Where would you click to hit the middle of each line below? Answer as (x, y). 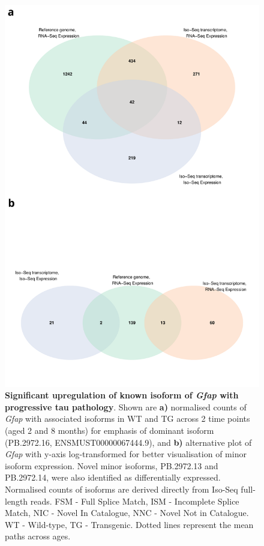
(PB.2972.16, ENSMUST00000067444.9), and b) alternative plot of (128, 442)
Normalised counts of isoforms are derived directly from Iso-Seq (121, 489)
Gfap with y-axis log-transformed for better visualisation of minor (126, 454)
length (16, 501)
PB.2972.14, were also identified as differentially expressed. (113, 477)
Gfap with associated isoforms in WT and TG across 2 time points (127, 418)
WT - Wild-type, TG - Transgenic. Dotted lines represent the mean (129, 524)
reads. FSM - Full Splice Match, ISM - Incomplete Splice (135, 501)
